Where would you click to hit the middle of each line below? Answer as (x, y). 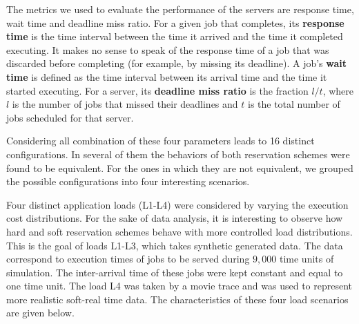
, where (338, 90)
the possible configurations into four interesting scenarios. (128, 181)
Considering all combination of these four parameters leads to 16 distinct (161, 141)
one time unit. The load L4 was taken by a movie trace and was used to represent (179, 286)
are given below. (40, 313)
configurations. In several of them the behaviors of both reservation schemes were (178, 154)
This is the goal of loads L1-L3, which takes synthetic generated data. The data (175, 245)
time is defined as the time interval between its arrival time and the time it (167, 76)
